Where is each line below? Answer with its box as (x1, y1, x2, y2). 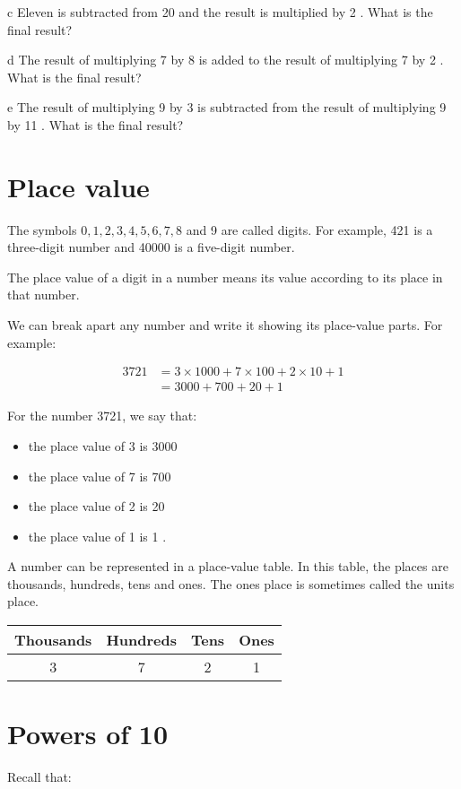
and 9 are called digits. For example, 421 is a (186, 220, 433, 238)
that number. (7, 285, 80, 304)
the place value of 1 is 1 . (28, 526, 167, 545)
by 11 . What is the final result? (7, 115, 184, 134)
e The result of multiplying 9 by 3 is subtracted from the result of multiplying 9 (7, 98, 447, 117)
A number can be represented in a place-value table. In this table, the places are (7, 557, 448, 576)
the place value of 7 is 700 (28, 466, 171, 485)
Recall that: (7, 767, 72, 786)
